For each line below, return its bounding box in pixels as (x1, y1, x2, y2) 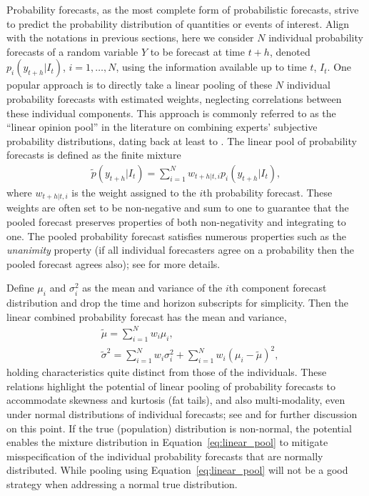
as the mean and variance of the (82, 280, 223, 295)
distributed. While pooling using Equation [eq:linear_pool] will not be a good (6, 462, 348, 477)
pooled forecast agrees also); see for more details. (6, 256, 221, 271)
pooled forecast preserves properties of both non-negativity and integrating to (6, 214, 346, 229)
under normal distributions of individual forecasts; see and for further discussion (6, 407, 358, 422)
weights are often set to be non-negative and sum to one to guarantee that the (6, 200, 349, 215)
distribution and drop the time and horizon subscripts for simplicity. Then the (6, 295, 348, 310)
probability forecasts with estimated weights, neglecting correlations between (6, 91, 342, 106)
